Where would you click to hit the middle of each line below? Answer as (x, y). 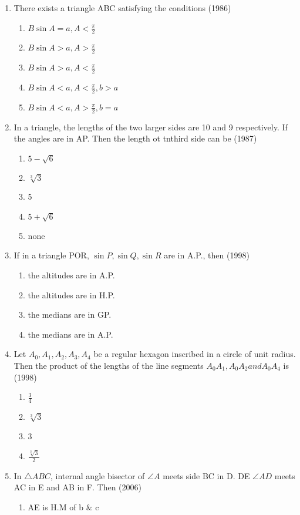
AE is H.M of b (55, 507)
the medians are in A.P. (70, 334)
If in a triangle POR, (51, 255)
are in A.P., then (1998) (207, 255)
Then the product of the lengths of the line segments (109, 365)
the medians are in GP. (70, 314)
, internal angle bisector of (98, 475)
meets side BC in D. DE (206, 475)
